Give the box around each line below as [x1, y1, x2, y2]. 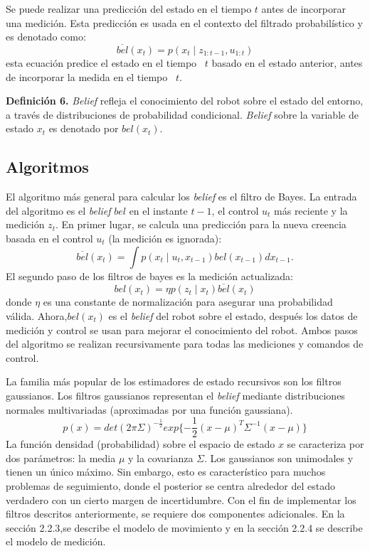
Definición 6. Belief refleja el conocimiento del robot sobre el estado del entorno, [6, 93, 364, 108]
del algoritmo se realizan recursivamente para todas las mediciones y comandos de [6, 336, 364, 351]
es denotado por [48, 121, 119, 136]
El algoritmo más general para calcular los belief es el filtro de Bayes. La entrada [6, 189, 357, 204]
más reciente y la [274, 203, 348, 218]
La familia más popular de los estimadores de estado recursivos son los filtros [6, 374, 342, 389]
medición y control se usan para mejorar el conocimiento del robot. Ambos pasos [6, 322, 358, 337]
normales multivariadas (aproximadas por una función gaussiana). [6, 402, 293, 417]
